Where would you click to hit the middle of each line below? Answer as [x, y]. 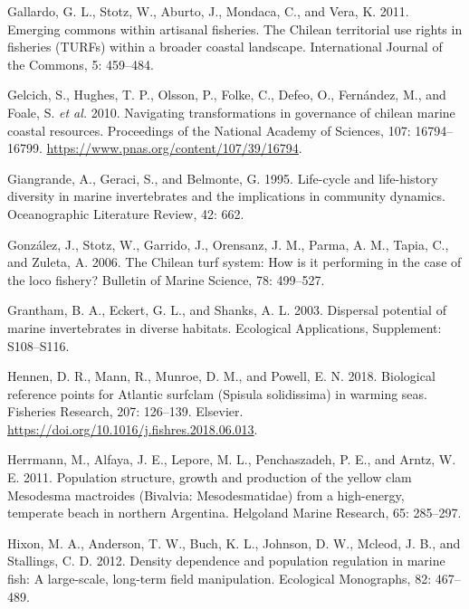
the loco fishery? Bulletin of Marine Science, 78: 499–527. [166, 279]
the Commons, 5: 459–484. [81, 64]
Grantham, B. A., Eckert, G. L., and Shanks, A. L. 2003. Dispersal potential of [227, 310]
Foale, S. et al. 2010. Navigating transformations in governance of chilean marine [231, 112]
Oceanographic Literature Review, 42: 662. [126, 213]
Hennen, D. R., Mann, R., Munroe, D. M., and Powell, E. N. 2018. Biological [221, 376]
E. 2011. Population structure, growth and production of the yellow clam [210, 477]
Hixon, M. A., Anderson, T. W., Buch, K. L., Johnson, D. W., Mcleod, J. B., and [234, 542]
